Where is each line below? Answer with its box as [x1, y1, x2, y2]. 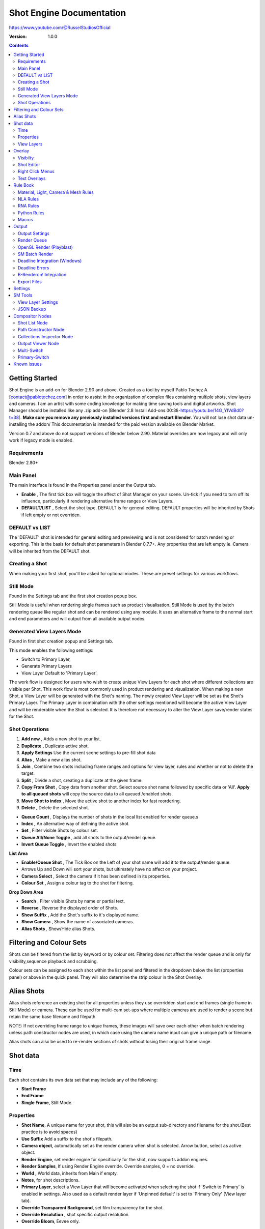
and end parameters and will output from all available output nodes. [9, 616, 146, 622]
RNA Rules [18, 203, 39, 209]
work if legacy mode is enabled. [9, 437, 74, 443]
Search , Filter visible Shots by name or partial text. [21, 898, 125, 904]
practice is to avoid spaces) [21, 1129, 78, 1135]
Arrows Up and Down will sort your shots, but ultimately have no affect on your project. [21, 866, 197, 872]
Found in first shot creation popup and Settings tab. [9, 638, 113, 644]
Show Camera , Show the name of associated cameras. [21, 919, 134, 925]
